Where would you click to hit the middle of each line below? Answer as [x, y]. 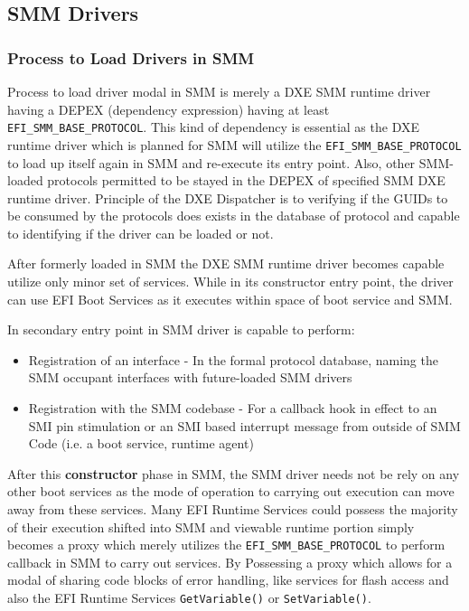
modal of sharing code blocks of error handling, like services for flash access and [228, 580]
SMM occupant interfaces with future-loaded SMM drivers [190, 377]
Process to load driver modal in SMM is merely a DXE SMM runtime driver [219, 91]
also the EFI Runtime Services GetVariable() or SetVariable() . [189, 598]
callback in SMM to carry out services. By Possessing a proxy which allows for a [230, 562]
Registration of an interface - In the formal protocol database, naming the [233, 359]
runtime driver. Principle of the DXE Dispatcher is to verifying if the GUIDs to [228, 197]
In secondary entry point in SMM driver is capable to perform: [181, 329]
